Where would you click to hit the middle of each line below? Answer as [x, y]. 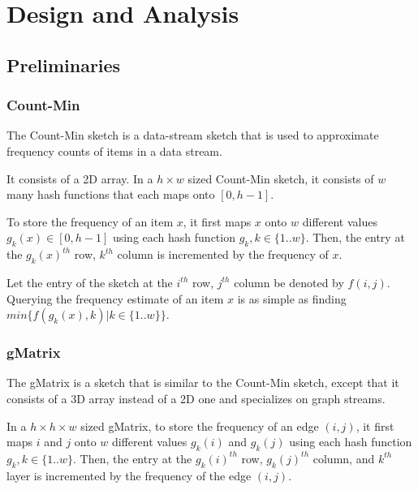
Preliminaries [64, 64]
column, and [344, 458]
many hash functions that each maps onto [111, 194]
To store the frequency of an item [90, 221]
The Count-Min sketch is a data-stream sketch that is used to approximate [193, 135]
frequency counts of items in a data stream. [114, 150]
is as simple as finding [292, 298]
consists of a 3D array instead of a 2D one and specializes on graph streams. [196, 398]
